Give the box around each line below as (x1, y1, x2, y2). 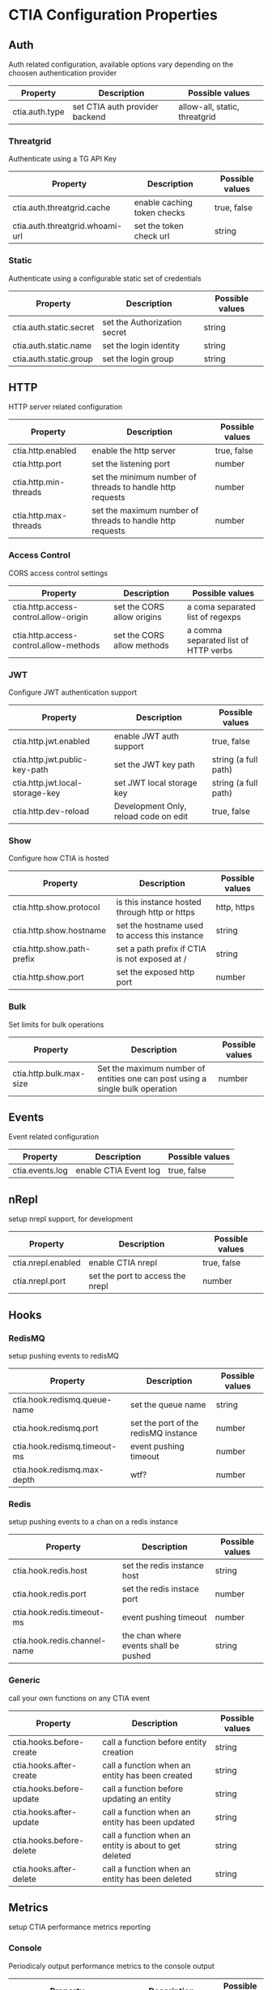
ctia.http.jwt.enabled (12, 736, 91, 747)
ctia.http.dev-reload (12, 806, 90, 816)
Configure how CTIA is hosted (8, 854, 109, 864)
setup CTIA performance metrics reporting (8, 1922, 151, 1932)
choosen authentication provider (8, 68, 117, 78)
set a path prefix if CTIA (116, 943, 206, 954)
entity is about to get (102, 1840, 181, 1851)
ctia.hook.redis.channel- (12, 1635, 107, 1647)
